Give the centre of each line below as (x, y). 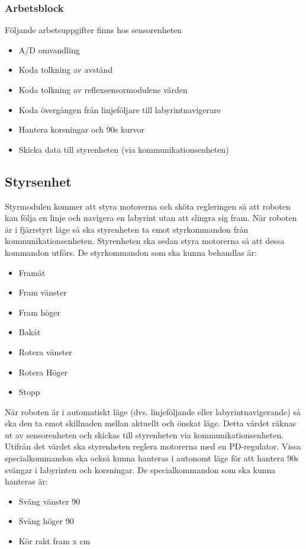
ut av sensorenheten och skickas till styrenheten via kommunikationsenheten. (144, 434)
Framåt (32, 272)
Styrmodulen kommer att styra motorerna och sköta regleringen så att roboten (148, 206)
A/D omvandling (49, 49)
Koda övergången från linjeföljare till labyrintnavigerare (120, 109)
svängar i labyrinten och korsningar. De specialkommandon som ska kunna (140, 469)
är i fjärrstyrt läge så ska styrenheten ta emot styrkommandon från (127, 229)
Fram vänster (43, 292)
